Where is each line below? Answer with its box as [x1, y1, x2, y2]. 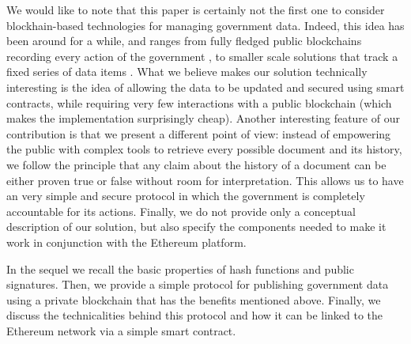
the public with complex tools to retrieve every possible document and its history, [6, 141, 402, 157]
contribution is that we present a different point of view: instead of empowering [6, 125, 391, 142]
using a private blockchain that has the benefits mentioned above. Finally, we [6, 291, 381, 308]
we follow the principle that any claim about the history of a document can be [6, 156, 386, 172]
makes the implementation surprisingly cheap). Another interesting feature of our [6, 110, 400, 127]
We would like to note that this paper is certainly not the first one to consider [6, 2, 385, 17]
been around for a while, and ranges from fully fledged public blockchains [6, 32, 362, 49]
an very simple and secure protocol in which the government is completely [6, 187, 365, 204]
